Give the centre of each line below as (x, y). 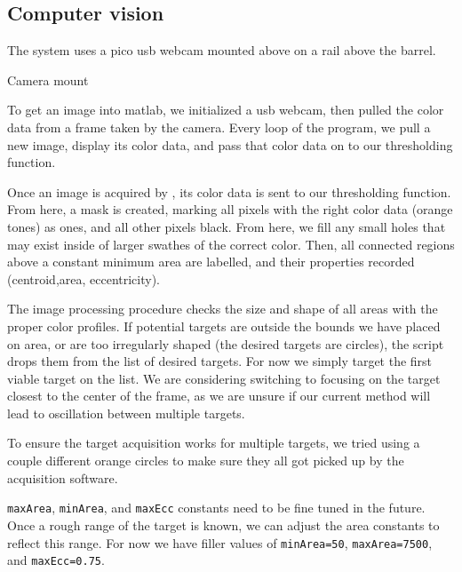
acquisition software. (63, 477)
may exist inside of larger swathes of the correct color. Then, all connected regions (231, 244)
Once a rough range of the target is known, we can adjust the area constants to (223, 524)
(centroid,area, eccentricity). (84, 278)
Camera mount (48, 79)
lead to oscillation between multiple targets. (126, 413)
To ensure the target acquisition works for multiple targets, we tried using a (214, 443)
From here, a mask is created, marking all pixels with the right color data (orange (230, 209)
